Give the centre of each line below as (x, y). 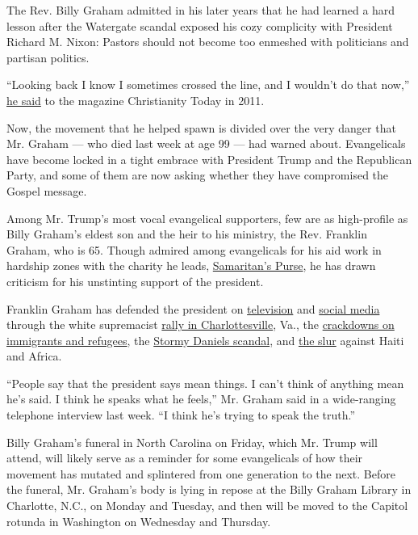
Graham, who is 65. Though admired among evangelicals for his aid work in (194, 249)
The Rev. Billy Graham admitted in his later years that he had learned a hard (201, 10)
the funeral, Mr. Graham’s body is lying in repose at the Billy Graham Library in (209, 489)
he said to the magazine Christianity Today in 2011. (136, 100)
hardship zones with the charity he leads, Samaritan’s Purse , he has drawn (191, 265)
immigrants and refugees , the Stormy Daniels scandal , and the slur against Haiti (205, 340)
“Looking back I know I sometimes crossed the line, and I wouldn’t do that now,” (208, 84)
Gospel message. (47, 190)
